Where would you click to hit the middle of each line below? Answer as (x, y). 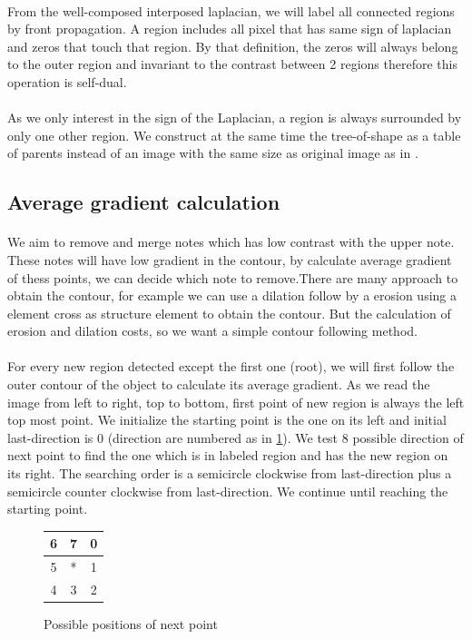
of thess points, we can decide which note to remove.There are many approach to (233, 277)
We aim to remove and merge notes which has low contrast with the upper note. (231, 242)
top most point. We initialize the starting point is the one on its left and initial (227, 420)
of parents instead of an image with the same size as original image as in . (213, 153)
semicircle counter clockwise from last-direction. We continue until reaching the (228, 491)
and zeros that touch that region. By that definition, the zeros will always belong (233, 46)
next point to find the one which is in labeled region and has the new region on (228, 455)
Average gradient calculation (144, 202)
